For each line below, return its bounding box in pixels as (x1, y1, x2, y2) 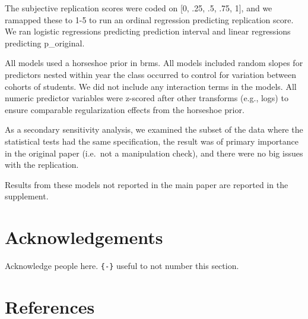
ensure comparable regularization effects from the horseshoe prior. (5, 103, 245, 115)
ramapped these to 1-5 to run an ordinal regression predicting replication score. (5, 13, 294, 26)
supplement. (5, 190, 49, 202)
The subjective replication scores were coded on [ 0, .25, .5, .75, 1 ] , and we (5, 2, 272, 14)
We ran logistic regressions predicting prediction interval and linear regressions (5, 25, 291, 37)
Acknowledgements (5, 225, 163, 249)
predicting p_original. (5, 36, 85, 49)
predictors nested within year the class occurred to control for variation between (5, 68, 296, 80)
